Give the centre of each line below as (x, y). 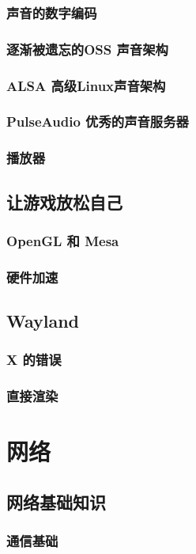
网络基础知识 (56, 501)
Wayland (43, 321)
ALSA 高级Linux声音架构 (86, 85)
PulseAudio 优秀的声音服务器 (98, 121)
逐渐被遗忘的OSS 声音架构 (87, 49)
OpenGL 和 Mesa (63, 240)
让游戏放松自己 (64, 201)
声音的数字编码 (52, 12)
